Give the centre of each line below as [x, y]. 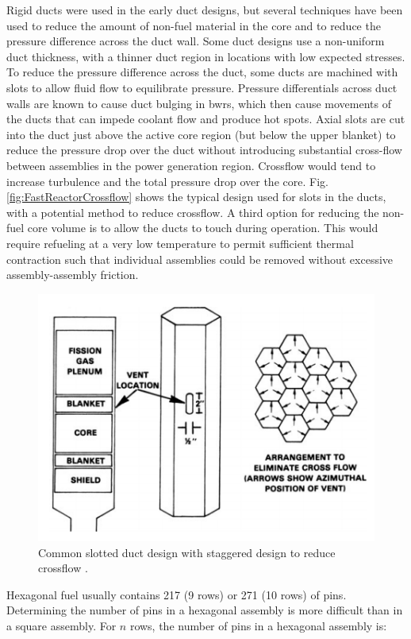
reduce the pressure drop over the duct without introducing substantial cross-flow [204, 150]
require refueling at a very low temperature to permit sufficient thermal [180, 243]
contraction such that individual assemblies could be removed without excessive [200, 259]
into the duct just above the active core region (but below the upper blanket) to [201, 134]
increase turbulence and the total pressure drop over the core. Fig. [167, 181]
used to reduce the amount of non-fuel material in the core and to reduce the [194, 25]
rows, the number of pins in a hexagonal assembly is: [258, 626]
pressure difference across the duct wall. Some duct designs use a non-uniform [196, 41]
